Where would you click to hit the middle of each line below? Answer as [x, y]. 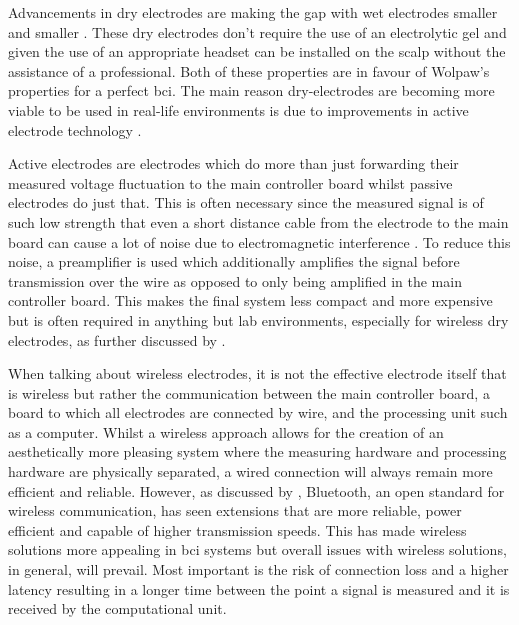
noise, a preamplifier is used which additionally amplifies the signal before [234, 261]
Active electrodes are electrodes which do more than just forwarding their [233, 163]
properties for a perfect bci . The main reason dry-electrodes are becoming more [251, 90]
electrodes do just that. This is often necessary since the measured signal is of [246, 202]
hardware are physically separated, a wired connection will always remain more [250, 471]
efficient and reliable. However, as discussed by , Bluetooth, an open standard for [256, 490]
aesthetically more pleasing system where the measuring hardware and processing [257, 451]
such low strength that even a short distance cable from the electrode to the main [258, 221]
